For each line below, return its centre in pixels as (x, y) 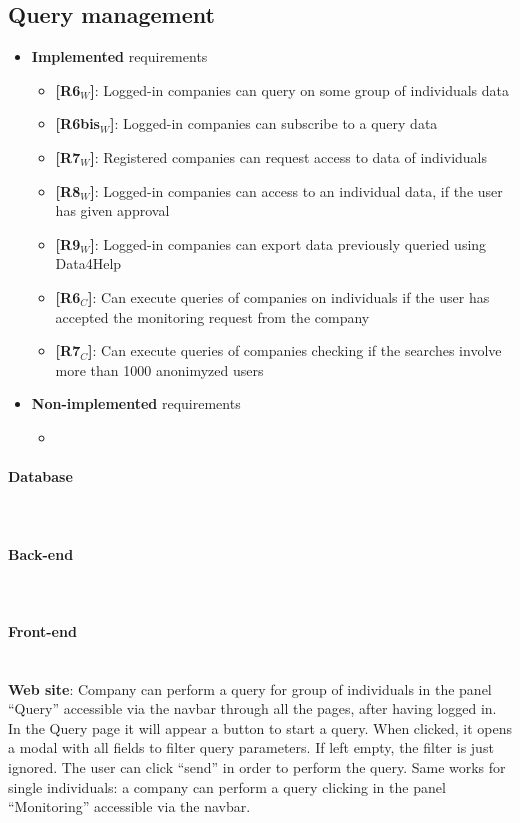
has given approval (112, 210)
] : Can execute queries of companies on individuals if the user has (289, 296)
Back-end (41, 553)
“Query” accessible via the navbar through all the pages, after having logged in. (252, 708)
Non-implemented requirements (136, 403)
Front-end (42, 630)
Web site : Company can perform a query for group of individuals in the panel (250, 688)
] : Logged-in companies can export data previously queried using (288, 243)
